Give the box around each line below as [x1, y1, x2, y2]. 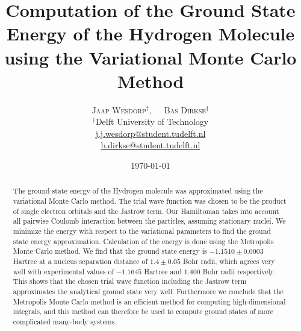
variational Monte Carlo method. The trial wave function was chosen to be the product [13, 196, 287, 206]
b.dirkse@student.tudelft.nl [101, 139, 200, 151]
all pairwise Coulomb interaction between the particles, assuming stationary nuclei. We [13, 216, 286, 226]
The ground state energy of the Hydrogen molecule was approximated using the [13, 186, 263, 196]
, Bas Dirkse [149, 103, 206, 116]
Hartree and [144, 266, 182, 276]
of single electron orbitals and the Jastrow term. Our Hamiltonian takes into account [13, 206, 279, 216]
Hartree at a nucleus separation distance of [13, 256, 148, 266]
